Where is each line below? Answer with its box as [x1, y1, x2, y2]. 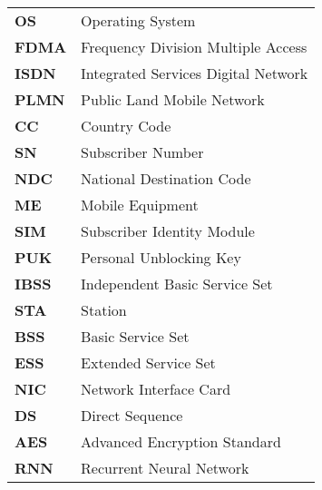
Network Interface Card [81, 378, 231, 399]
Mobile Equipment [81, 194, 199, 215]
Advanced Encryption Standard [81, 431, 281, 452]
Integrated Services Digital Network [81, 63, 308, 83]
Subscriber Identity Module [81, 220, 255, 241]
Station [81, 299, 127, 320]
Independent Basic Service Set [81, 273, 273, 294]
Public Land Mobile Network [81, 89, 265, 110]
